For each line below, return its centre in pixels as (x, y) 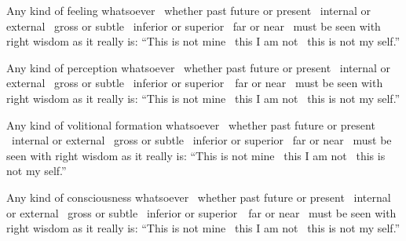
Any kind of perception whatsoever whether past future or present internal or (199, 67)
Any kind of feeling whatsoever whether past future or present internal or (189, 10)
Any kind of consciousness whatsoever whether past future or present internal (199, 197)
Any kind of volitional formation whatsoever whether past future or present (191, 124)
